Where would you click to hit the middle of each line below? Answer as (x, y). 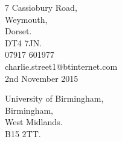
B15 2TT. (23, 133)
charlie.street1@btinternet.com (61, 66)
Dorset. (18, 31)
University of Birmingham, (54, 98)
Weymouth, (26, 19)
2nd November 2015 (42, 78)
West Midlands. (34, 122)
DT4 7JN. (24, 42)
